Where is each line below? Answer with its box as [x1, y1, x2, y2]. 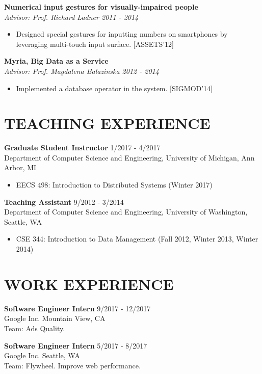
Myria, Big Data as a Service [4, 56, 109, 66]
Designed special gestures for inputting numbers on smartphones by [16, 29, 228, 39]
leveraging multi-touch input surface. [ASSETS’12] [16, 38, 174, 49]
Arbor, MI [4, 162, 37, 173]
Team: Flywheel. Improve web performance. [4, 360, 141, 370]
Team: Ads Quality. [4, 323, 65, 333]
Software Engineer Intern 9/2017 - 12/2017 [4, 303, 151, 313]
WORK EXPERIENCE [4, 273, 174, 294]
